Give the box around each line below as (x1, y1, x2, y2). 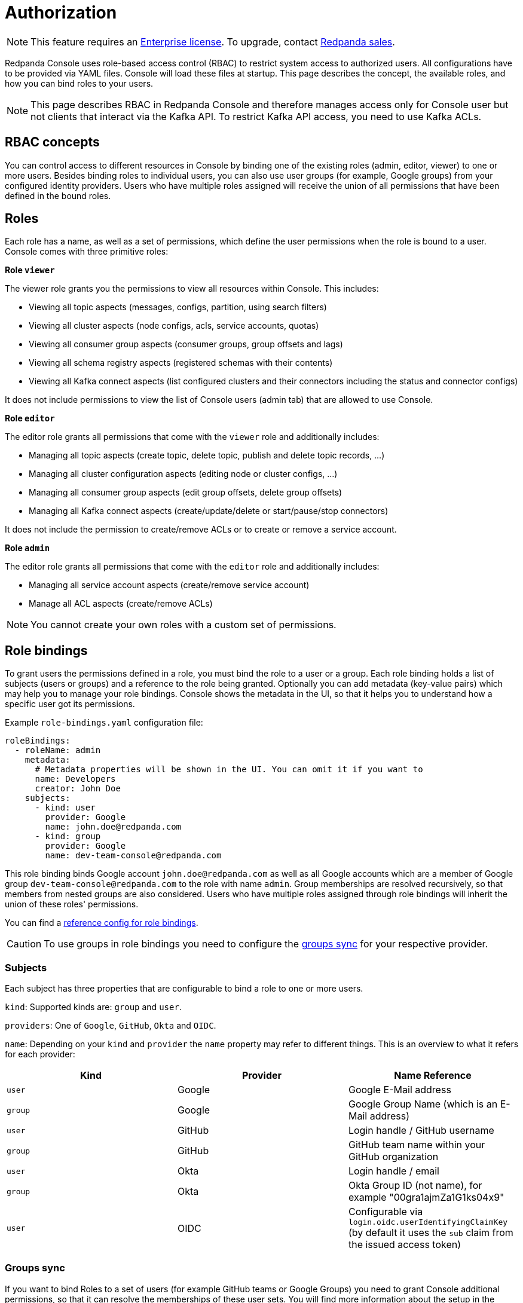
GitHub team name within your (348, 1139, 485, 1151)
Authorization (5, 2, 117, 23)
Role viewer (5, 265, 55, 276)
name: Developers (35, 774, 116, 784)
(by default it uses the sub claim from (348, 1226, 513, 1239)
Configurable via (348, 1206, 423, 1218)
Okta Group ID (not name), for (348, 1179, 482, 1192)
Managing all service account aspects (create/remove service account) (29, 580, 310, 591)
